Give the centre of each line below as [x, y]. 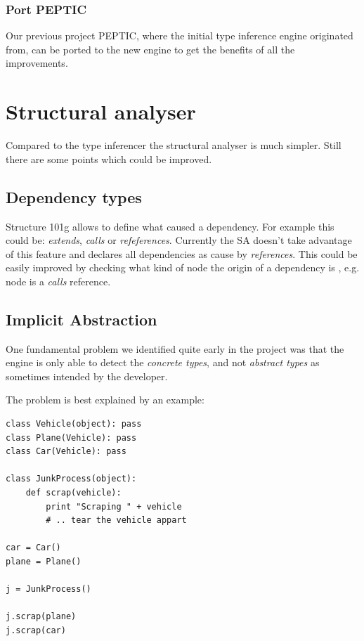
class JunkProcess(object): [71, 479]
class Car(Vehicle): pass [66, 452]
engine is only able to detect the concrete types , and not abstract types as [163, 362]
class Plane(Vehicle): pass [71, 438]
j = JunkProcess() [48, 589]
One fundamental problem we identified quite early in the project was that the [175, 348]
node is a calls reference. [58, 281]
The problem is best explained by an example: [105, 400]
